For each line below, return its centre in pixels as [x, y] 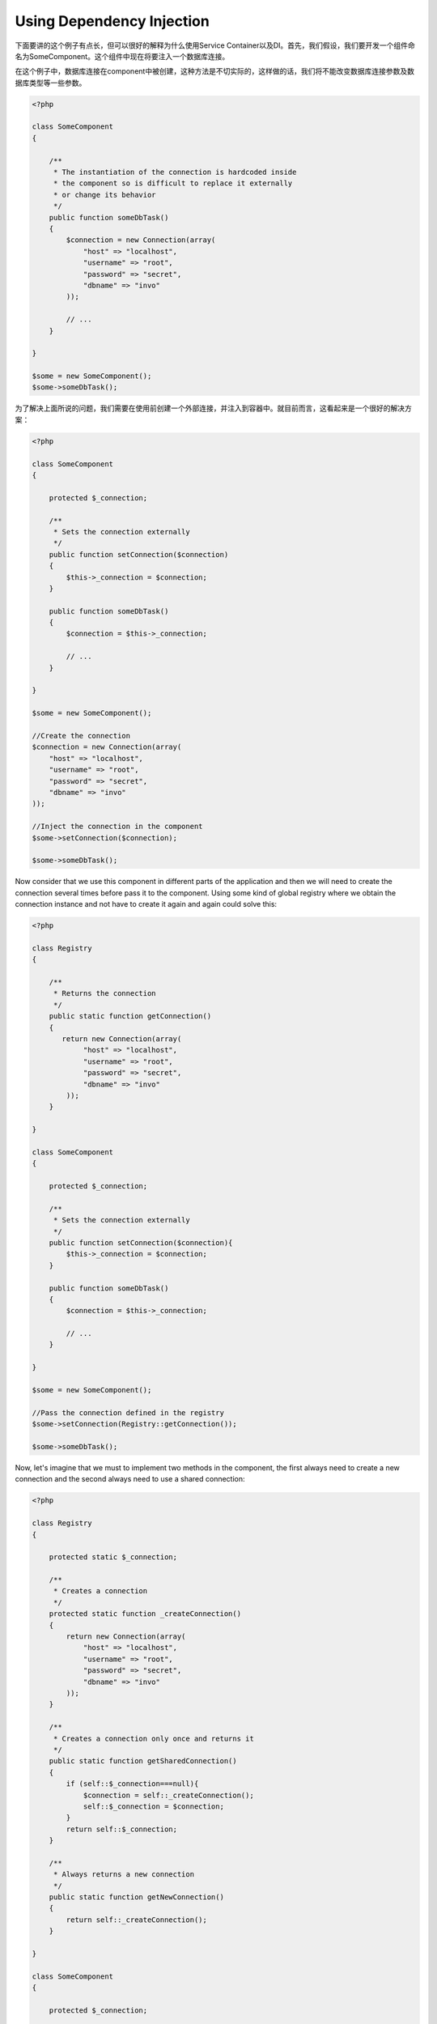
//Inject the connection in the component [117, 827]
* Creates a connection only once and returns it [153, 1738]
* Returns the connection [105, 993]
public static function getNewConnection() [136, 1897]
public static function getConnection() [130, 1016]
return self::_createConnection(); [137, 1920]
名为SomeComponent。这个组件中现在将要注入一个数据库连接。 [122, 56]
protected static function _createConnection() [145, 1614]
